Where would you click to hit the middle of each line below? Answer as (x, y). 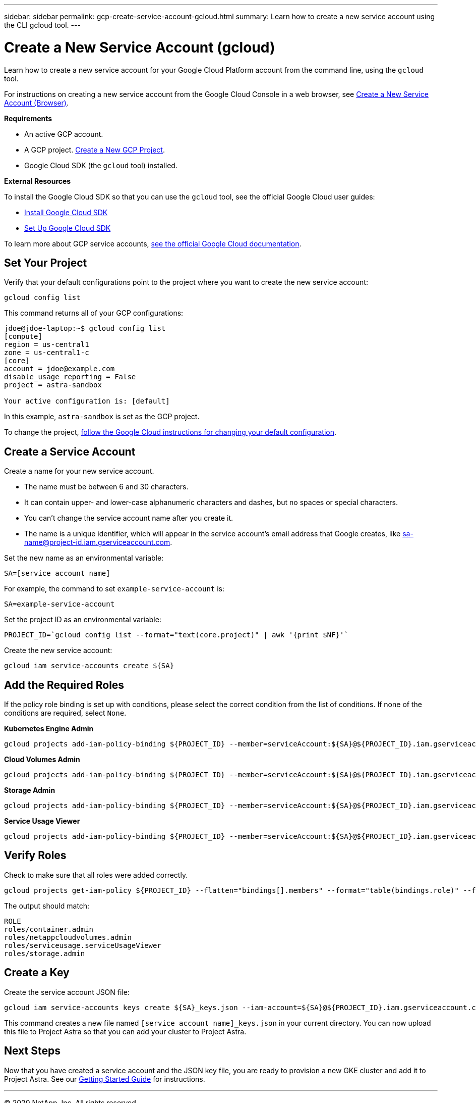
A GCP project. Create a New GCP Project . (95, 149)
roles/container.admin (49, 929)
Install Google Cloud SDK (66, 212)
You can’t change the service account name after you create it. (129, 518)
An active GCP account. (64, 134)
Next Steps (32, 1051)
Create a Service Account (70, 452)
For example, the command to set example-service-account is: (114, 589)
